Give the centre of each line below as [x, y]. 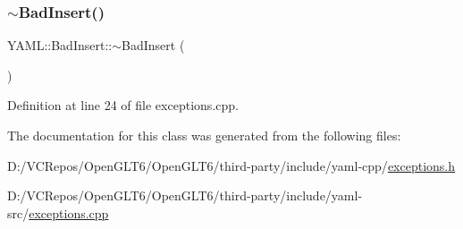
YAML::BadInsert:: [60, 45]
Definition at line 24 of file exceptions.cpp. [123, 105]
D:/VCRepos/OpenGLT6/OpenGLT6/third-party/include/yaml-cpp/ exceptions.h [231, 165]
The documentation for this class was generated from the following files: [204, 135]
